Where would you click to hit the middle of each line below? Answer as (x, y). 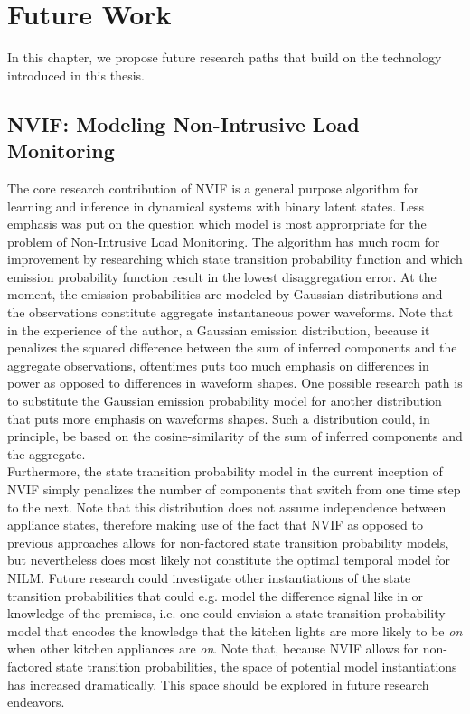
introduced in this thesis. (76, 75)
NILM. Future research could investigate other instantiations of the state (209, 577)
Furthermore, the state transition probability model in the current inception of (225, 471)
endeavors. (36, 702)
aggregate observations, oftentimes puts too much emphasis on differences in (218, 365)
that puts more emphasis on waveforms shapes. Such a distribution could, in (219, 418)
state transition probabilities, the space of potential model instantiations (257, 666)
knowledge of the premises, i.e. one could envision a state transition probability (226, 613)
